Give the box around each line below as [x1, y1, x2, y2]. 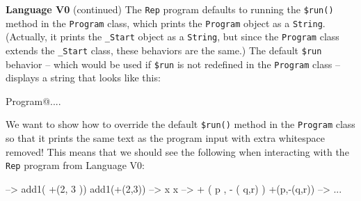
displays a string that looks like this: [6, 70, 161, 85]
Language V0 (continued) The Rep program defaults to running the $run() [6, 2, 334, 16]
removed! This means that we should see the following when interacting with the [6, 144, 349, 159]
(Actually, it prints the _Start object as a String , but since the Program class [6, 29, 339, 44]
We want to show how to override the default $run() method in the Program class [6, 117, 355, 131]
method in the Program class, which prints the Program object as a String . [6, 15, 326, 30]
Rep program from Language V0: [6, 158, 145, 172]
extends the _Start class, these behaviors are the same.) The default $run [6, 42, 322, 57]
